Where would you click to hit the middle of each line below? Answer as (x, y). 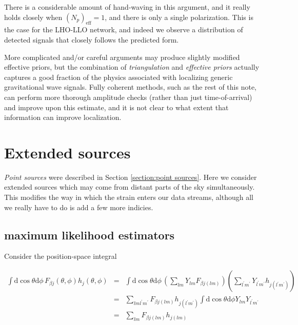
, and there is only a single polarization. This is (179, 17)
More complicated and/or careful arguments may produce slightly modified (122, 57)
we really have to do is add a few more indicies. (79, 207)
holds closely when (33, 17)
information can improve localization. (63, 117)
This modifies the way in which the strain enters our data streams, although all (129, 197)
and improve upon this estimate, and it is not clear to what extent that (116, 107)
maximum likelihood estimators (90, 235)
